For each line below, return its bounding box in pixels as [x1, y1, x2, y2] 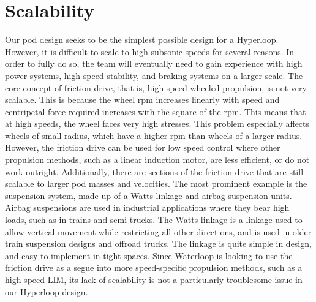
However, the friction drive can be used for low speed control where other [5, 141, 280, 154]
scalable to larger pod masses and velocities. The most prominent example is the [5, 177, 307, 190]
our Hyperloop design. [5, 285, 88, 298]
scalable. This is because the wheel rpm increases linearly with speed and [5, 93, 280, 106]
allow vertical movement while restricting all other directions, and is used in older [5, 225, 312, 238]
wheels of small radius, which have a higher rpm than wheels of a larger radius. [5, 129, 303, 142]
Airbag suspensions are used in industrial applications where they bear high [5, 201, 290, 214]
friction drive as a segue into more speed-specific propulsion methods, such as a [5, 261, 303, 274]
